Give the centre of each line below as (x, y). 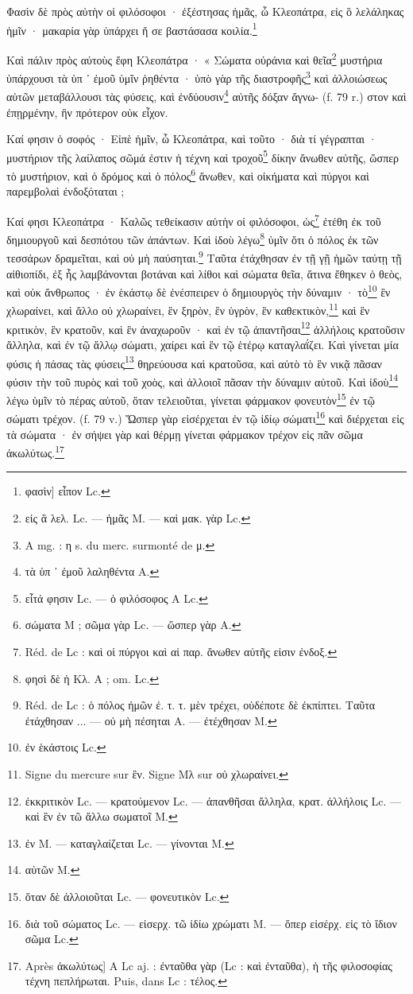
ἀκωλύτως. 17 (35, 451)
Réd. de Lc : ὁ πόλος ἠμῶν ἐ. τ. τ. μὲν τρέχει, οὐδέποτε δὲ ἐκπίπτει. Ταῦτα (200, 705)
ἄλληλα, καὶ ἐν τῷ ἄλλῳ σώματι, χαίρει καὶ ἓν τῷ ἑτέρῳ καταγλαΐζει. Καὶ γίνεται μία (203, 344)
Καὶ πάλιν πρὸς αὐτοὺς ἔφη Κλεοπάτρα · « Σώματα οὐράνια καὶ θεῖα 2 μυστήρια (195, 58)
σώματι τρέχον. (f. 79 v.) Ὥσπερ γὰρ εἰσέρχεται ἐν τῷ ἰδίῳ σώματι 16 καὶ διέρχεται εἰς (205, 417)
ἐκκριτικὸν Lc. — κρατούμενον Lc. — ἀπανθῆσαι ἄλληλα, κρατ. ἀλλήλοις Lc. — (213, 800)
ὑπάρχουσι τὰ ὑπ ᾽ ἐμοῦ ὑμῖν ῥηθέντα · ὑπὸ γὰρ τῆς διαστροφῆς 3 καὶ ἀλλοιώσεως (197, 77)
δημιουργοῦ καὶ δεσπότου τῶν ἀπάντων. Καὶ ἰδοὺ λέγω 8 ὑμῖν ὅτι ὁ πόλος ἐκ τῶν (193, 238)
